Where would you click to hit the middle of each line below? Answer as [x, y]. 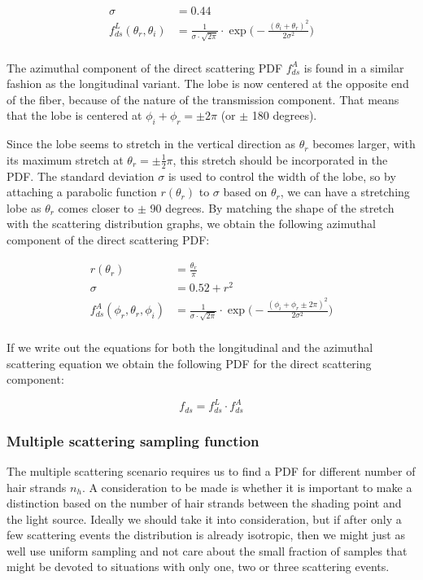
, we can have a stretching [345, 192]
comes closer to [96, 207]
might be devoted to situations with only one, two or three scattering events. [198, 567]
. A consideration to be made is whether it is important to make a [247, 487]
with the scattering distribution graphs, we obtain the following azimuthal [191, 224]
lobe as [24, 207]
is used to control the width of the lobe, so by [282, 176]
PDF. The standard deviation [81, 176]
